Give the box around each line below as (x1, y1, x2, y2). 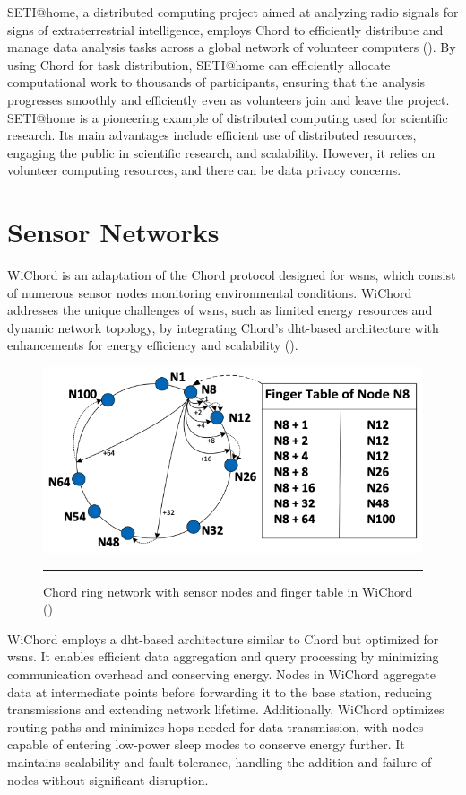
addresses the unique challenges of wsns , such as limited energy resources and (7, 301, 433, 319)
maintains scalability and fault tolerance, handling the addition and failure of (7, 753, 432, 772)
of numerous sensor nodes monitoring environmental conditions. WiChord (7, 283, 412, 301)
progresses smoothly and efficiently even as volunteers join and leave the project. (7, 90, 450, 109)
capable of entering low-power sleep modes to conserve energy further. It (7, 735, 405, 754)
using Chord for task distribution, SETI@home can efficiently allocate (7, 55, 391, 74)
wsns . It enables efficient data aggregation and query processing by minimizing (7, 647, 439, 666)
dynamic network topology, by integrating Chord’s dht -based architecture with (7, 318, 439, 336)
